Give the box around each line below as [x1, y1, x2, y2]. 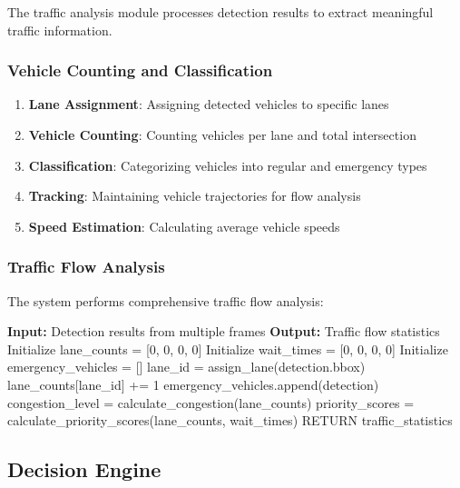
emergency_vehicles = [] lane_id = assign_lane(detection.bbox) [7, 357, 366, 376]
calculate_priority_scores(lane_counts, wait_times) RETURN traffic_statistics [7, 411, 453, 430]
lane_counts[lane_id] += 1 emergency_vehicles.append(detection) [7, 374, 379, 393]
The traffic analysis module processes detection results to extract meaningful [7, 3, 434, 21]
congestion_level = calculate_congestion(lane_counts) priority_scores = [7, 393, 415, 412]
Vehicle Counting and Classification [7, 59, 273, 82]
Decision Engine [7, 455, 161, 483]
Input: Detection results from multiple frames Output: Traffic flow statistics [7, 322, 440, 341]
